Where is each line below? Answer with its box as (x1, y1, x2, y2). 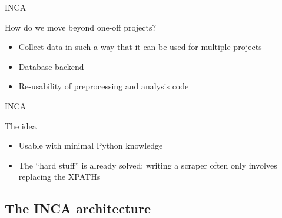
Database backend (18, 60, 84, 72)
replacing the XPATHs (18, 170, 101, 183)
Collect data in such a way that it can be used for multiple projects (18, 41, 262, 53)
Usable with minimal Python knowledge (18, 139, 163, 152)
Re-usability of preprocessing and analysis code (18, 80, 189, 92)
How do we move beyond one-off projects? (5, 21, 157, 33)
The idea (5, 119, 37, 132)
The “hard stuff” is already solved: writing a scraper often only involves (18, 159, 277, 171)
